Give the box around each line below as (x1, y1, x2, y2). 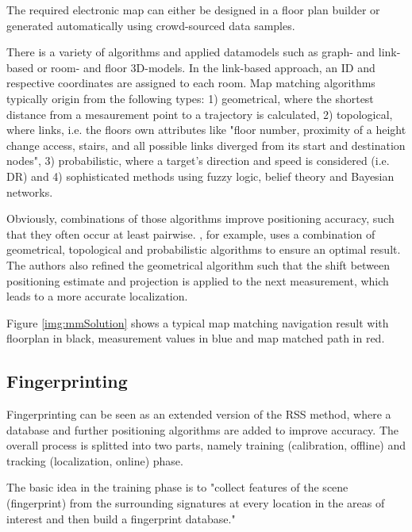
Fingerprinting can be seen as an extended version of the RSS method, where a (6, 406, 391, 423)
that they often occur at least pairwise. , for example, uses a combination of (6, 225, 375, 242)
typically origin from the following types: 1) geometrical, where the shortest (6, 90, 374, 106)
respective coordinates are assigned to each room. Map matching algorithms (6, 75, 375, 91)
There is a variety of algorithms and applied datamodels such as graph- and (6, 44, 375, 60)
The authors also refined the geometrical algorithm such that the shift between (6, 256, 391, 273)
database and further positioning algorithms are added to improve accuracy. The (6, 421, 399, 438)
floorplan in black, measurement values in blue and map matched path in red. (6, 330, 385, 346)
